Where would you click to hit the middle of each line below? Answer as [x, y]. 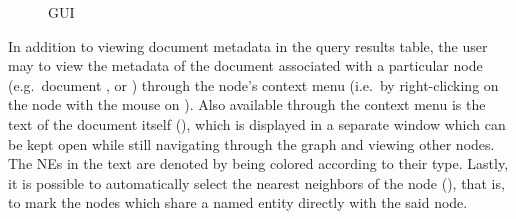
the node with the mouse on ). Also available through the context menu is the [247, 104]
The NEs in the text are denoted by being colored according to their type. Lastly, [258, 163]
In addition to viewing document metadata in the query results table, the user [248, 45]
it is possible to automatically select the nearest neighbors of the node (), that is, [256, 182]
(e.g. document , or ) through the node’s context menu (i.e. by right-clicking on [253, 84]
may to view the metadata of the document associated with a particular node [245, 65]
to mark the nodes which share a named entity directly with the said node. [238, 202]
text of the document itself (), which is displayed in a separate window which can [257, 123]
